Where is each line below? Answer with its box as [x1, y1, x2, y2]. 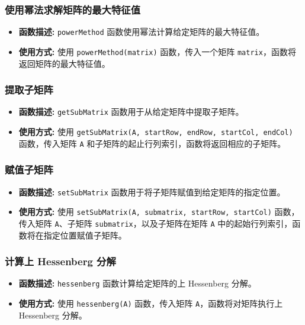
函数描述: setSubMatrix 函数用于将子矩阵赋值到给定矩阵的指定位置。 [18, 185, 285, 198]
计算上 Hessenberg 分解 [5, 254, 116, 269]
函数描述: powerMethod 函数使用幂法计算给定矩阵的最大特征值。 [18, 25, 265, 38]
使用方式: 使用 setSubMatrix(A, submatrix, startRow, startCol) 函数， [18, 205, 300, 218]
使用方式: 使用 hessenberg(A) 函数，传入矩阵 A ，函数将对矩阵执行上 [18, 297, 283, 309]
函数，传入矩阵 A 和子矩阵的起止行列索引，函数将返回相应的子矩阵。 [18, 137, 286, 149]
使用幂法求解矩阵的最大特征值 [5, 2, 141, 17]
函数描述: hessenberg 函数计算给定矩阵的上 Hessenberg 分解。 [18, 277, 256, 289]
